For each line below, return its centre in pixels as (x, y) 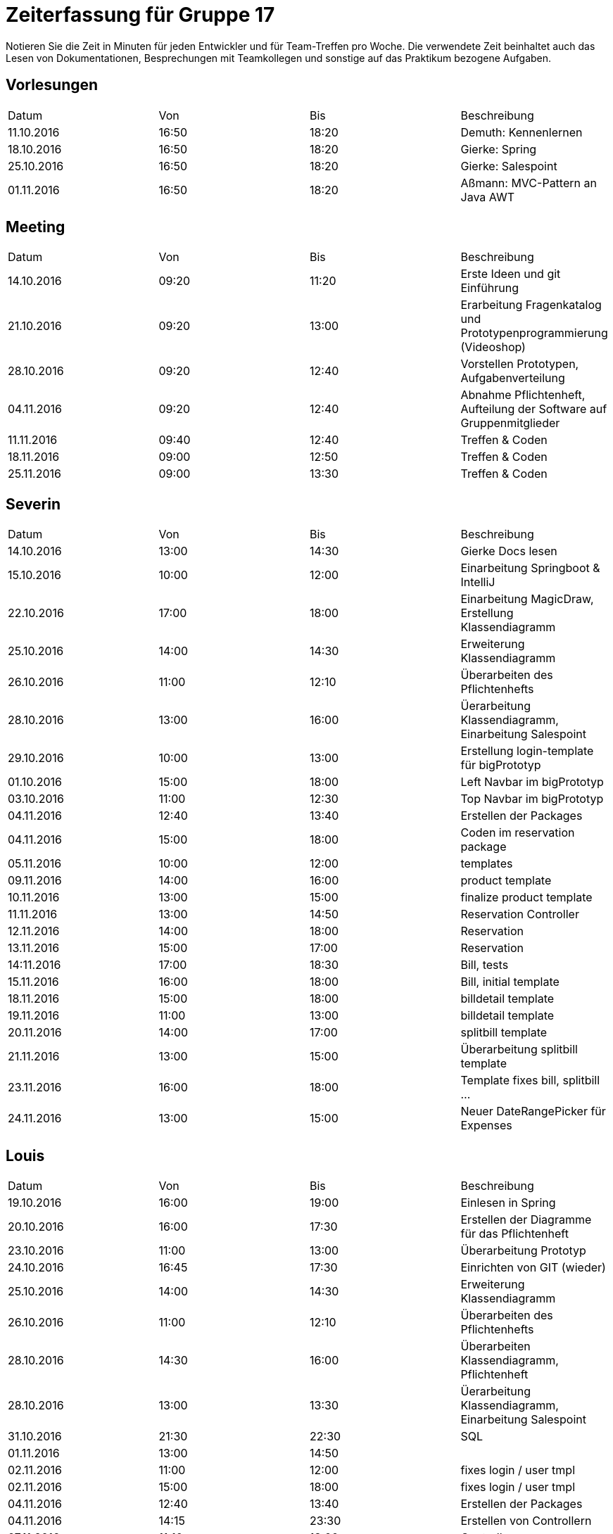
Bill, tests (485, 965)
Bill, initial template (510, 982)
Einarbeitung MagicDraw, (527, 599)
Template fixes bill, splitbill (530, 1080)
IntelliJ (478, 582)
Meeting (36, 227)
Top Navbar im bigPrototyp (532, 799)
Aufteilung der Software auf (534, 409)
